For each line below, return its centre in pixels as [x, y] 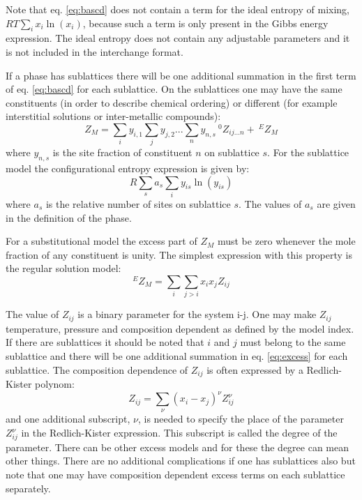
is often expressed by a [255, 369]
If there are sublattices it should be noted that [105, 342]
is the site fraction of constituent [122, 152]
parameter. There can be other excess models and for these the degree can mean [178, 447]
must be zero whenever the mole [286, 241]
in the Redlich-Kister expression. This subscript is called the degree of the [179, 433]
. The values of [270, 204]
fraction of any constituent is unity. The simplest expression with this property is [179, 254]
